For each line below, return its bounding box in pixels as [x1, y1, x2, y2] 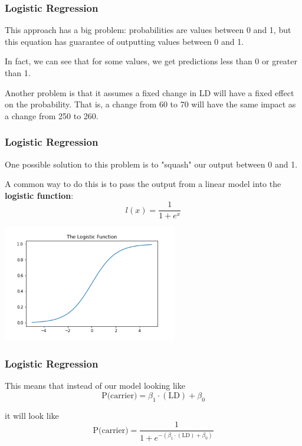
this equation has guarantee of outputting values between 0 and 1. [5, 35, 244, 47]
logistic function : [5, 189, 74, 201]
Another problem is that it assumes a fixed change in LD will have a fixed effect [5, 86, 294, 99]
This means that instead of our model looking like [5, 379, 185, 392]
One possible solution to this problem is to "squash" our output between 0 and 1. [5, 158, 298, 170]
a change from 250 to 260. [5, 109, 99, 122]
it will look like [5, 409, 59, 421]
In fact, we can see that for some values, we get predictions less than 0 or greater [5, 55, 298, 67]
